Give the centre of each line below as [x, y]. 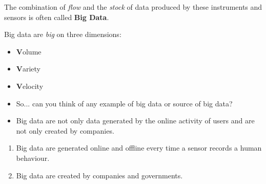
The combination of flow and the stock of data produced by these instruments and [133, 7]
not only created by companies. [65, 130]
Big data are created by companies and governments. [99, 175]
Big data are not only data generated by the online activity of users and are [135, 121]
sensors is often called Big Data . [57, 17]
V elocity [30, 86]
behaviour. [33, 158]
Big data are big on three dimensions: [63, 34]
